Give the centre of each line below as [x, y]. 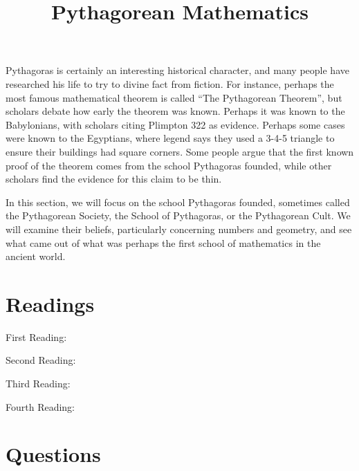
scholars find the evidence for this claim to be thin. [114, 179]
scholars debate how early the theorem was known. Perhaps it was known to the [175, 111]
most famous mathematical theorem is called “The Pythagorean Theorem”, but [174, 97]
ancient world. [36, 256]
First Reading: [36, 336]
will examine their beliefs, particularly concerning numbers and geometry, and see [179, 229]
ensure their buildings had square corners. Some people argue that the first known [180, 151]
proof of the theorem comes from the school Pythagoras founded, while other [169, 165]
